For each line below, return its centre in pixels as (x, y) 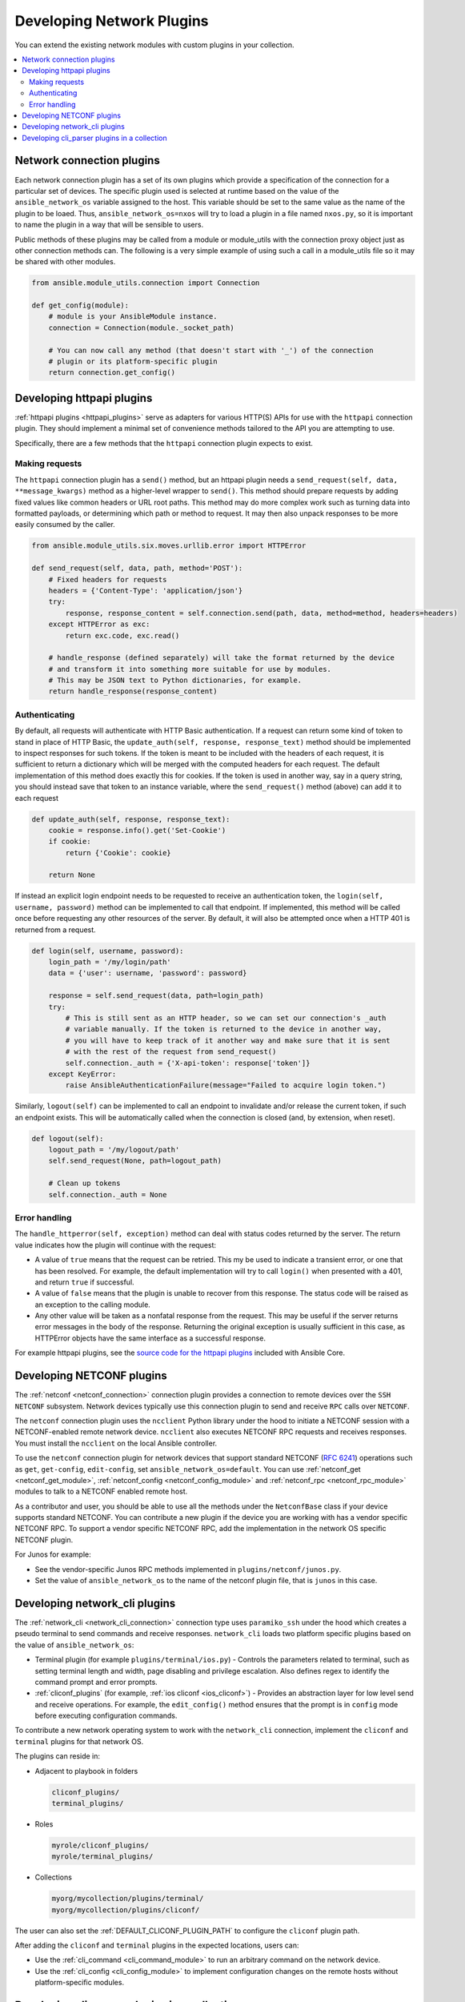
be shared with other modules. (65, 262)
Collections (53, 1877)
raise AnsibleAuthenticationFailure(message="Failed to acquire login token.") (226, 1085)
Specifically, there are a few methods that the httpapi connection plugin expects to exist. (164, 443)
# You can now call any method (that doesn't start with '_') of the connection (211, 350)
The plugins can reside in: (57, 1756)
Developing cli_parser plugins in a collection (94, 138)
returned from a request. (55, 930)
